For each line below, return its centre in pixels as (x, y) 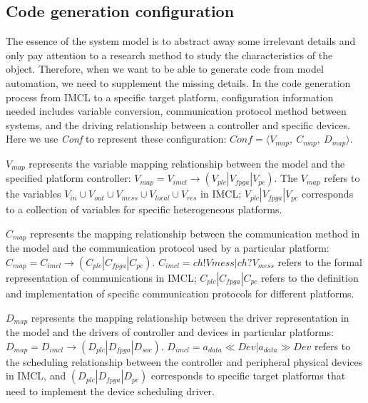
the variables (34, 194)
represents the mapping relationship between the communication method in (195, 233)
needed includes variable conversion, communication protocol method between (176, 111)
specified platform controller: (68, 178)
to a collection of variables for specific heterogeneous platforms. (144, 209)
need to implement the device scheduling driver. (110, 391)
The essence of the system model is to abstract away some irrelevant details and (181, 41)
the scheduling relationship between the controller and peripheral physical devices (184, 361)
